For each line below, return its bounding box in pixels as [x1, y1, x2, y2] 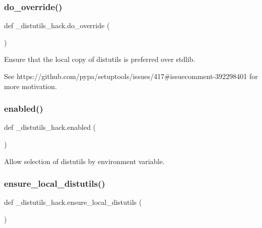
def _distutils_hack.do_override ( [4, 20, 110, 31]
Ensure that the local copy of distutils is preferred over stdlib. [4, 54, 195, 64]
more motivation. [4, 81, 57, 91]
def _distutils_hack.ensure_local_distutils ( [4, 197, 142, 207]
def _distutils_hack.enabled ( [4, 122, 96, 132]
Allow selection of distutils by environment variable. [4, 156, 165, 166]
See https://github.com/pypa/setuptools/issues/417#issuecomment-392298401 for [4, 71, 258, 81]
